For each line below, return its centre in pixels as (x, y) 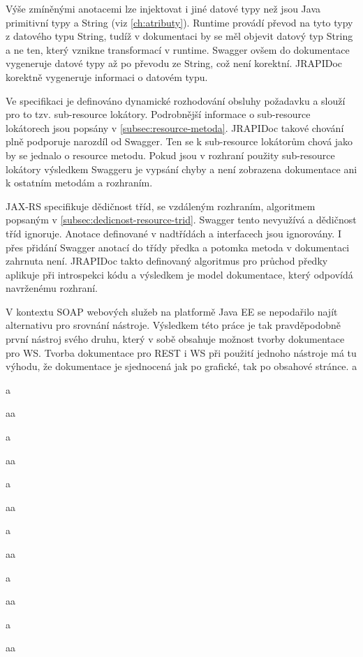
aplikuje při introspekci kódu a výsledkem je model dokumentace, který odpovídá (179, 274)
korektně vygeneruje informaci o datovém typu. (107, 76)
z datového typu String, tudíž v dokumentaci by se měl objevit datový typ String (179, 36)
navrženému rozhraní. (52, 288)
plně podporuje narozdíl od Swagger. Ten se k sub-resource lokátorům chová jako (179, 141)
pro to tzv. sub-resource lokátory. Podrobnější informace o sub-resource (158, 114)
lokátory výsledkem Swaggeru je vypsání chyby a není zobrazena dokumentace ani (181, 169)
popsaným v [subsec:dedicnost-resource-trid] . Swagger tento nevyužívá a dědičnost (181, 220)
